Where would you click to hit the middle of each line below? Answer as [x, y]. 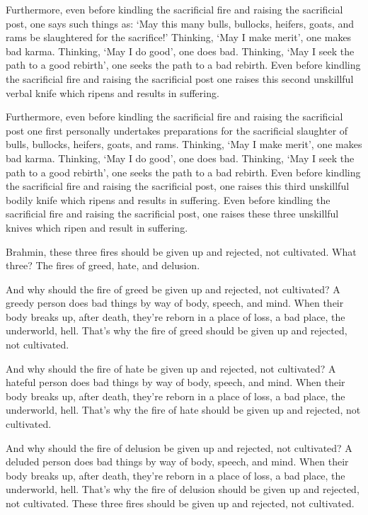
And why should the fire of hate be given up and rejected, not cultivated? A [171, 368]
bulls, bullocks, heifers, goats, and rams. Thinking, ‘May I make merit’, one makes [184, 144]
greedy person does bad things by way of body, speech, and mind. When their [175, 303]
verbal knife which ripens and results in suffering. [113, 92]
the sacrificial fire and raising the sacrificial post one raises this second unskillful [180, 78]
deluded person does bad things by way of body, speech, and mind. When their [177, 462]
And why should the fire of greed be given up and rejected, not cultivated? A [173, 289]
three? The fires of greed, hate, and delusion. [103, 265]
